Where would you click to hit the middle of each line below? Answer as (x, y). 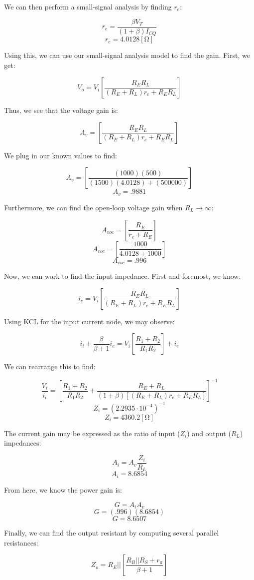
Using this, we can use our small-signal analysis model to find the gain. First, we (127, 55)
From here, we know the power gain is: (63, 489)
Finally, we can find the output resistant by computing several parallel (112, 532)
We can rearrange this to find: (50, 366)
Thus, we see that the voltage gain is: (61, 110)
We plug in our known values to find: (61, 155)
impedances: (23, 443)
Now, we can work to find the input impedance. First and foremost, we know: (123, 276)
